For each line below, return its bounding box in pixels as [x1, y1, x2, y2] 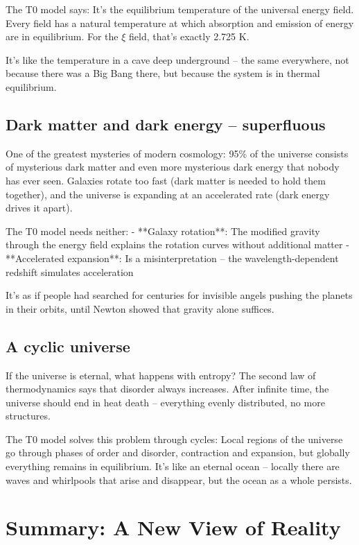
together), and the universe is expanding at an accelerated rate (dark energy [6, 187, 330, 201]
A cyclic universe [6, 335, 130, 356]
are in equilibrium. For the [6, 29, 119, 44]
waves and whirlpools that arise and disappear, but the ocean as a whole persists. [6, 472, 352, 487]
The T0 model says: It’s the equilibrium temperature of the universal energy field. [6, 2, 354, 16]
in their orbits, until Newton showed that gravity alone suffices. [6, 301, 274, 315]
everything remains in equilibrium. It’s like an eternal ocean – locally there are [6, 459, 340, 474]
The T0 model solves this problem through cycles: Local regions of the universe [6, 431, 343, 446]
